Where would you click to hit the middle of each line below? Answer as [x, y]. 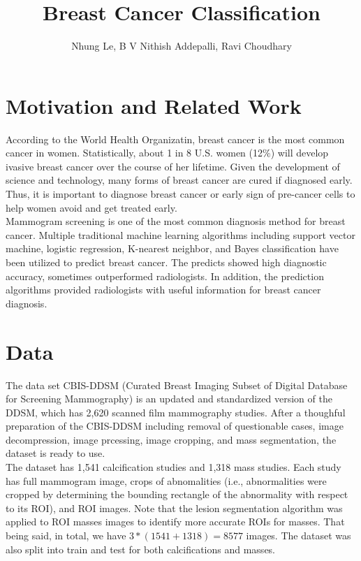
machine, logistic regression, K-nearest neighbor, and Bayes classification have [172, 248]
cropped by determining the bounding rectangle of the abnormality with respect [177, 494]
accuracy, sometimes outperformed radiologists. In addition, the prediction [165, 276]
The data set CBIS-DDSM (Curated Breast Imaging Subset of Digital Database [177, 385]
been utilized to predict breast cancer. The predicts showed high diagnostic [166, 262]
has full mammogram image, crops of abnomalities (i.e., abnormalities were [166, 480]
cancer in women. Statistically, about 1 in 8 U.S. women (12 [134, 153]
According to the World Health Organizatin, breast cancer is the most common [175, 139]
